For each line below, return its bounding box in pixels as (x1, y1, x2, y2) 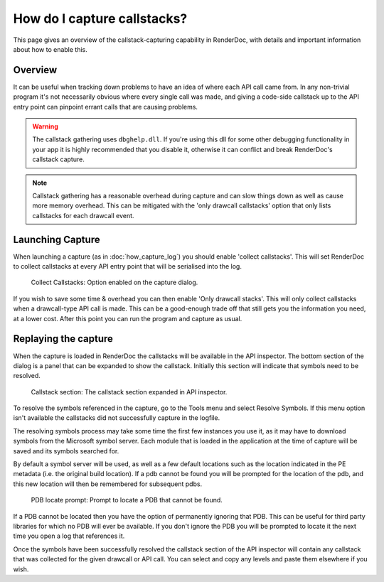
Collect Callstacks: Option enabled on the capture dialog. (31, 278, 198, 287)
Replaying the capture (13, 333, 114, 345)
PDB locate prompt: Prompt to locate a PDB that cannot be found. (31, 496, 223, 505)
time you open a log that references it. (13, 532, 125, 540)
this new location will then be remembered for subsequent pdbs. (13, 480, 203, 488)
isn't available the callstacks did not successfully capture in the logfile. (13, 414, 220, 422)
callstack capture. (32, 155, 85, 163)
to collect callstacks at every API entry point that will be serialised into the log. (13, 262, 242, 271)
